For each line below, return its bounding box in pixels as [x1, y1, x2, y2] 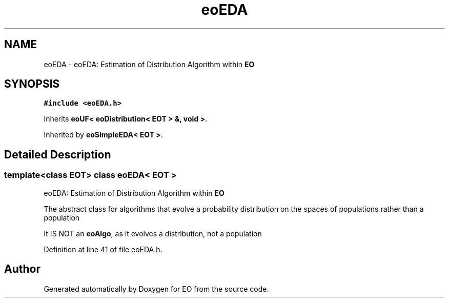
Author [4, 263, 40, 276]
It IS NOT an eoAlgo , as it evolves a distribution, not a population [44, 229, 262, 238]
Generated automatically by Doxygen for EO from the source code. [44, 284, 269, 293]
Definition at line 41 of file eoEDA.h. [44, 245, 162, 254]
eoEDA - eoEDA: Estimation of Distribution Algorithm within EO [44, 59, 255, 69]
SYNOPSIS [4, 77, 60, 91]
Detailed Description [4, 148, 111, 161]
